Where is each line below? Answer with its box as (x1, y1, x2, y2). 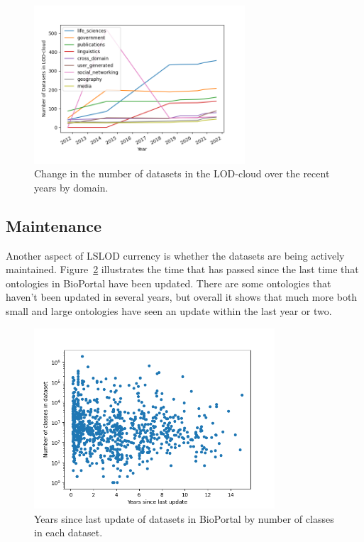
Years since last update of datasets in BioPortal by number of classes (34, 511, 334, 526)
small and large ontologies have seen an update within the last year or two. (6, 303, 332, 318)
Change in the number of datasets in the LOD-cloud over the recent (34, 166, 330, 181)
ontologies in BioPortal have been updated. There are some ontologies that (6, 275, 331, 290)
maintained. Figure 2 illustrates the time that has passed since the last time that (6, 262, 359, 277)
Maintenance (6, 214, 101, 236)
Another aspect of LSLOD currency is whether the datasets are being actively (6, 248, 345, 262)
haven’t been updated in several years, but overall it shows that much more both (6, 289, 358, 304)
